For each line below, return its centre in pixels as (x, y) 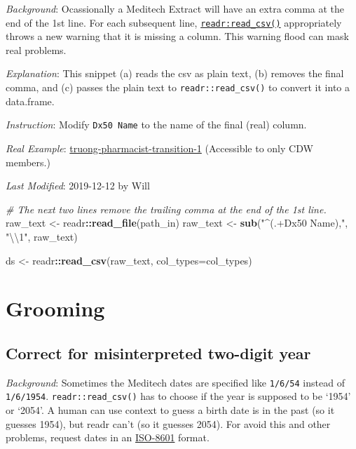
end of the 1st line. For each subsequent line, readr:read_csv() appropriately (174, 22)
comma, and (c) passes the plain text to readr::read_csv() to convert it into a (178, 87)
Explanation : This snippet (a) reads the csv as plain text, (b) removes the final (175, 73)
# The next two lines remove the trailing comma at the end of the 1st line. (166, 209)
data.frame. (30, 101)
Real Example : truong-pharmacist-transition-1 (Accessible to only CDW (159, 148)
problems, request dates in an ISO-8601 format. (108, 437)
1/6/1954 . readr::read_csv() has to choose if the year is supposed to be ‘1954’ (178, 396)
